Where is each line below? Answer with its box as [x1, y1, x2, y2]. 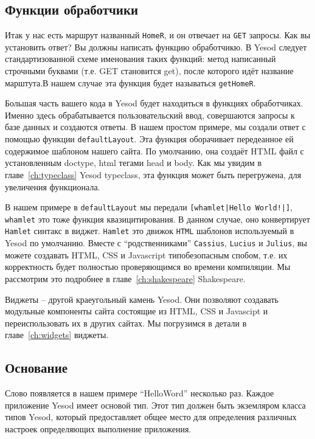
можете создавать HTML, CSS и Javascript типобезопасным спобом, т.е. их [5, 248, 288, 261]
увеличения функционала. [5, 180, 100, 193]
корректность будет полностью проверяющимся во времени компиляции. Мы [5, 260, 291, 273]
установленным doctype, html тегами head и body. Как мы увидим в [5, 156, 262, 169]
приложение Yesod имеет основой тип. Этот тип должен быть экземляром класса [5, 398, 306, 411]
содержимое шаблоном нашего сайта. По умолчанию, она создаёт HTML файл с [5, 144, 304, 157]
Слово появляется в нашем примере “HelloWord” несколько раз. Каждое [5, 387, 274, 399]
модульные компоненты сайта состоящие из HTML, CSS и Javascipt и [5, 305, 268, 317]
